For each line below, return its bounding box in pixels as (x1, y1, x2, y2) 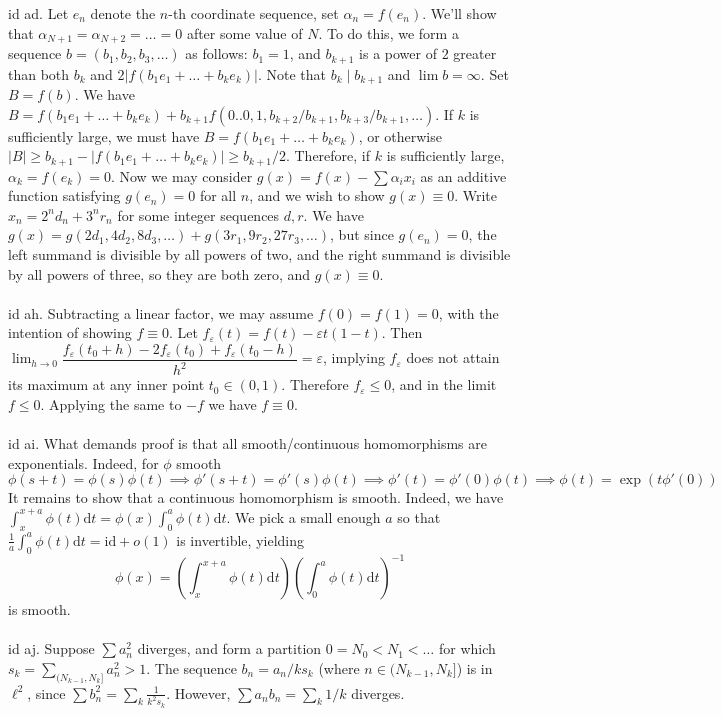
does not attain (406, 347, 500, 368)
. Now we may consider (110, 165, 253, 186)
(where (318, 657, 360, 678)
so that (397, 506, 441, 527)
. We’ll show (422, 3, 497, 23)
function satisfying (8, 185, 121, 206)
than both (8, 63, 70, 84)
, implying (323, 347, 385, 368)
